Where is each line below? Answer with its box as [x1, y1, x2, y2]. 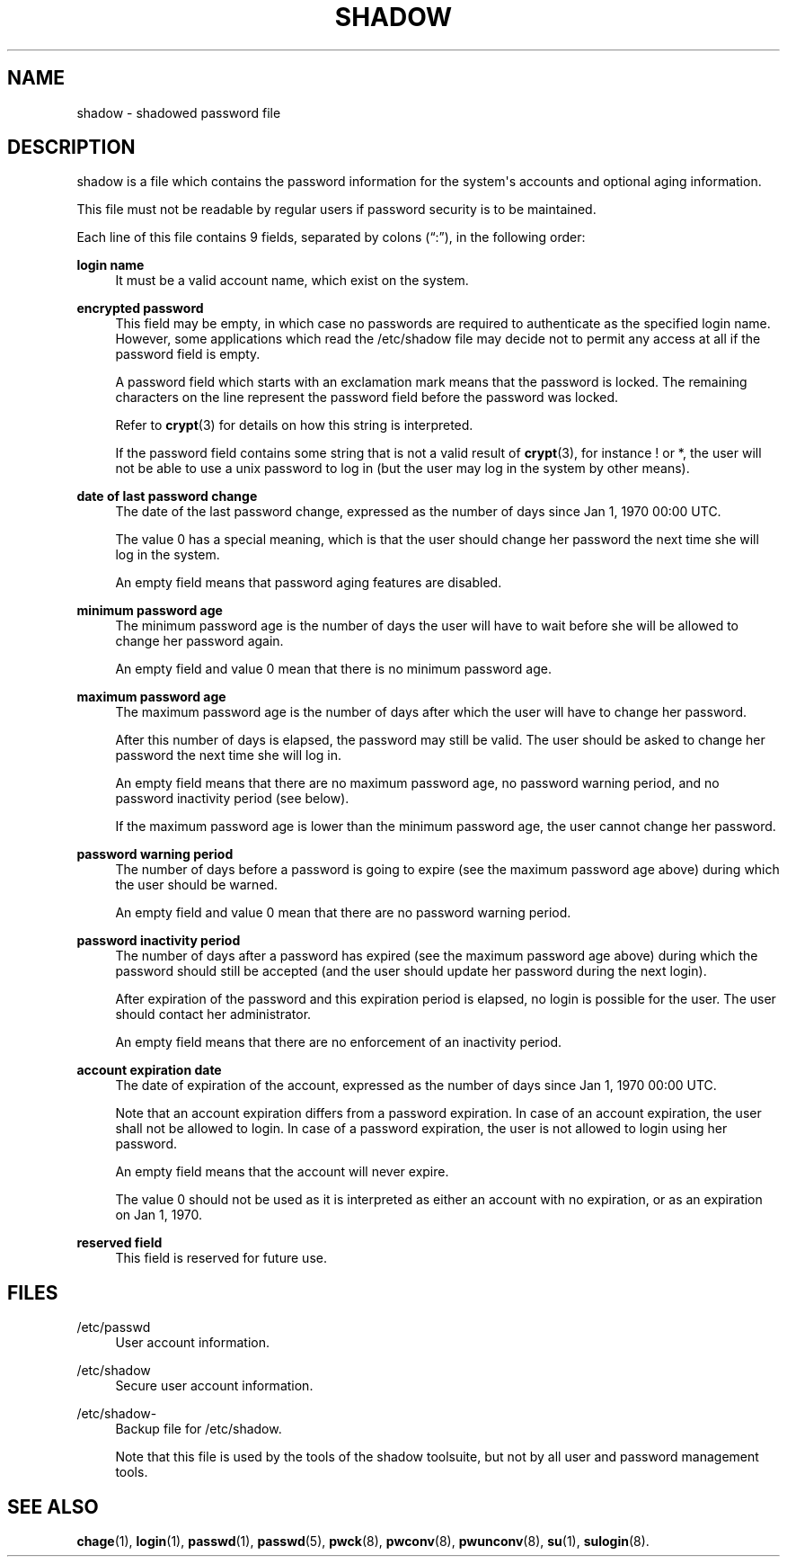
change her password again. [115, 633, 284, 649]
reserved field [76, 1235, 163, 1251]
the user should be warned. [115, 877, 279, 893]
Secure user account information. [115, 1378, 314, 1394]
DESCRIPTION [7, 136, 136, 159]
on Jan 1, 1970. [115, 1207, 203, 1223]
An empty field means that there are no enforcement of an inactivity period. [115, 1034, 562, 1050]
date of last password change [76, 488, 258, 505]
